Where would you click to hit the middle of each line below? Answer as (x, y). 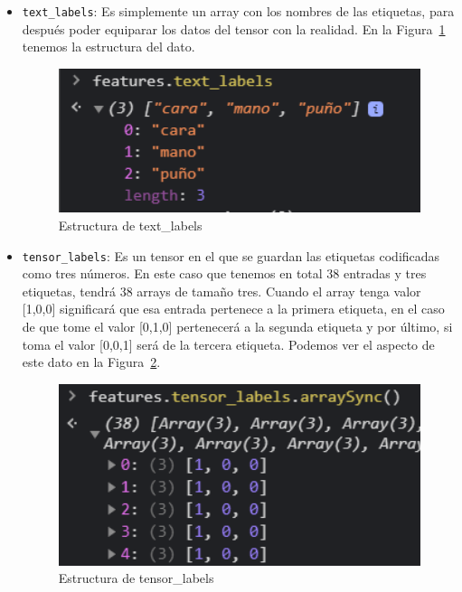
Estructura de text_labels (130, 226)
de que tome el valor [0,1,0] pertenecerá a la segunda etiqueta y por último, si (237, 327)
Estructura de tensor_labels (136, 578)
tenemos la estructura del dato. (108, 47)
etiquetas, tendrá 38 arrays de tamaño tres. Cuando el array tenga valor (222, 291)
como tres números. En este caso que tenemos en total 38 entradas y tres (224, 273)
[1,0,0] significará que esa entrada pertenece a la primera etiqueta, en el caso (233, 309)
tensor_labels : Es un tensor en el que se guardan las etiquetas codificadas (231, 255)
